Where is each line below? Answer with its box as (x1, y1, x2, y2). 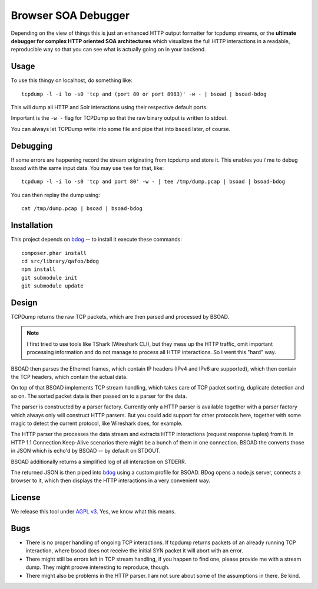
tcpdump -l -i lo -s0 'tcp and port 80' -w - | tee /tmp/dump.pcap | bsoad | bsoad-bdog (21, 178, 286, 185)
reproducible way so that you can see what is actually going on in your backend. (11, 46, 206, 53)
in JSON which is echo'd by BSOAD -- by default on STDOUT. (11, 447, 161, 454)
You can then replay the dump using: (11, 191, 100, 198)
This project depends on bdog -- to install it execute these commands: (11, 236, 182, 243)
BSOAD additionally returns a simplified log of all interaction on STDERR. (11, 458, 187, 465)
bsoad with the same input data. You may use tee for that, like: (11, 165, 164, 172)
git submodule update (21, 283, 84, 289)
